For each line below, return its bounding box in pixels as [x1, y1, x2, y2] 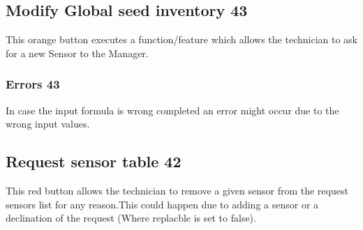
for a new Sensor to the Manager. [6, 45, 149, 60]
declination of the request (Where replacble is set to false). [6, 210, 256, 225]
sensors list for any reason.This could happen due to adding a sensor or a [6, 197, 319, 211]
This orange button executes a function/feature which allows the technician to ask [6, 32, 357, 47]
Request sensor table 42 [6, 151, 181, 172]
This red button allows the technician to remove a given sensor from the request [6, 183, 348, 197]
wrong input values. [6, 116, 90, 131]
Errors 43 [6, 75, 60, 93]
